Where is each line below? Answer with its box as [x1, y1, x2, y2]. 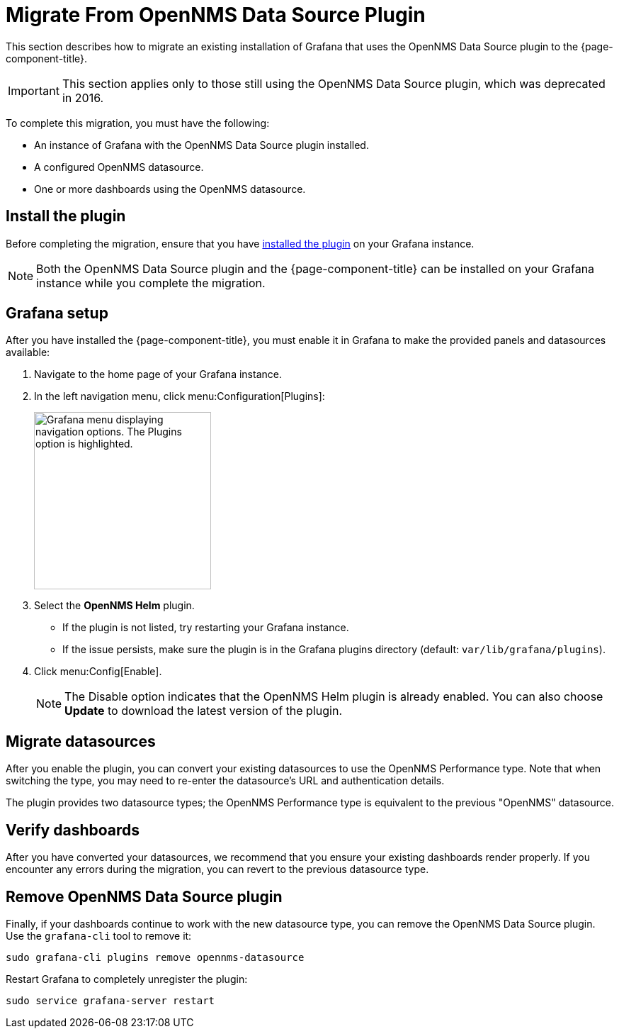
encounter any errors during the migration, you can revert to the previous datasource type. [6, 863, 429, 876]
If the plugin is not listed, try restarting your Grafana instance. [62, 621, 349, 634]
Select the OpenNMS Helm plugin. [34, 599, 195, 612]
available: [6, 346, 50, 359]
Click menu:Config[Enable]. [34, 665, 162, 678]
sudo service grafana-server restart [6, 994, 215, 1006]
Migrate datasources [6, 732, 156, 750]
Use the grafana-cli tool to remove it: [6, 929, 192, 942]
